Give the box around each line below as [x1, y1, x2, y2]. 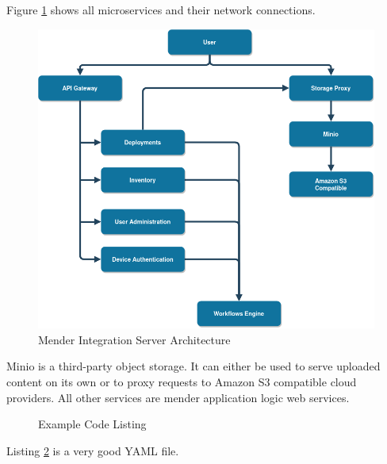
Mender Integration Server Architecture [38, 331, 231, 347]
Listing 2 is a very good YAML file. [6, 442, 179, 458]
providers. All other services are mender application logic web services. [6, 389, 350, 405]
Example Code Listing [38, 416, 147, 432]
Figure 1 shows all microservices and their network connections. [6, 2, 316, 17]
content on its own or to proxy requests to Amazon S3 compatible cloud [6, 373, 357, 389]
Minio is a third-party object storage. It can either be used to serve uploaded [6, 358, 381, 374]
